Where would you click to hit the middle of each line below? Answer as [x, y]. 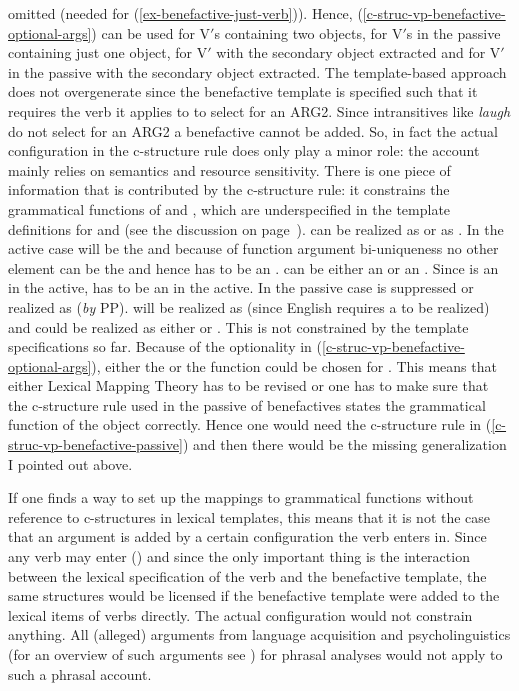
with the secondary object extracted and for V [358, 52]
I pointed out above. [70, 463]
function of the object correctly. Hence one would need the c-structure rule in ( [250, 424]
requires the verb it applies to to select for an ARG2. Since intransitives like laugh [259, 110]
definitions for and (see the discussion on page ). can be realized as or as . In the [256, 228]
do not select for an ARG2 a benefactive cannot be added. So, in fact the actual [253, 130]
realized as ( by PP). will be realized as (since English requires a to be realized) [249, 306]
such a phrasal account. [80, 673]
